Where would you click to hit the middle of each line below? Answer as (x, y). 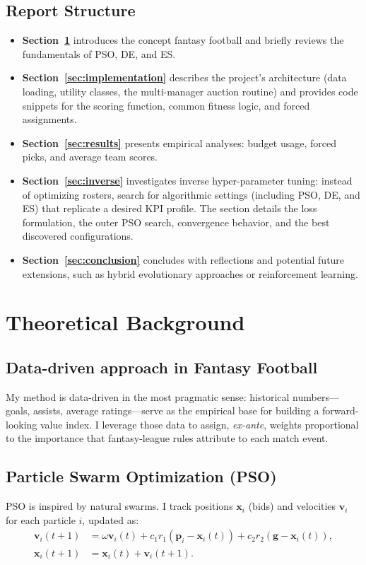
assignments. (49, 119)
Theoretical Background (125, 322)
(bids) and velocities (292, 506)
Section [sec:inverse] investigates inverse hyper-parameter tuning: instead (187, 180)
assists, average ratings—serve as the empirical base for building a (176, 410)
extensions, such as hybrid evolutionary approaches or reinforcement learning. (190, 273)
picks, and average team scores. (90, 157)
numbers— (316, 396)
